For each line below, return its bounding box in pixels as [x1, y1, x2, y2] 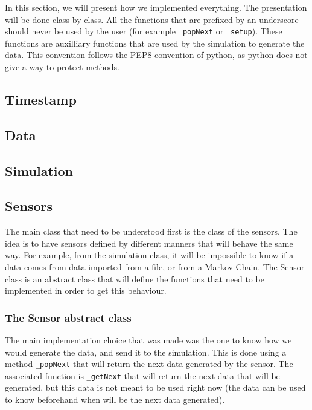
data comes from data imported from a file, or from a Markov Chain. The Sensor [5, 260, 305, 273]
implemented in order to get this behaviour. [5, 284, 167, 297]
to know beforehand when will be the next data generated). [5, 393, 225, 406]
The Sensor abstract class [5, 310, 132, 325]
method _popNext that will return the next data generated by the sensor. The [5, 357, 293, 370]
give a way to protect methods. [5, 60, 119, 73]
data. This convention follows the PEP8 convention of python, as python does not [5, 48, 308, 61]
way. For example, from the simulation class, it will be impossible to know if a [5, 249, 294, 261]
